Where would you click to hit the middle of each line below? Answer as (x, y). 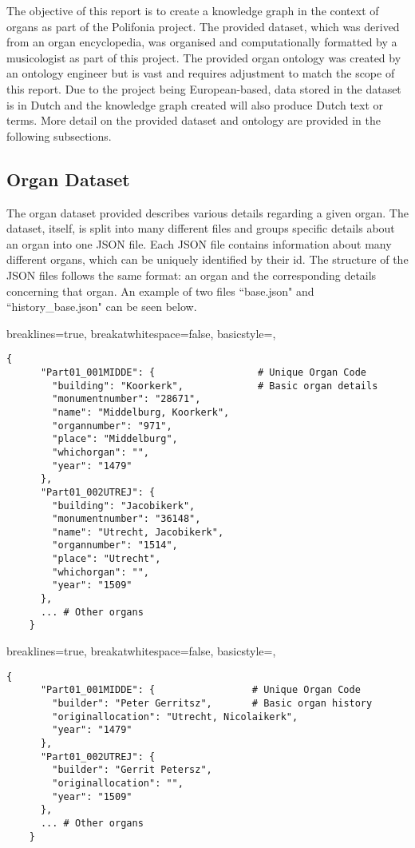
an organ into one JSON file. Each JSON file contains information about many (199, 243)
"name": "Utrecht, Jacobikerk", (138, 532)
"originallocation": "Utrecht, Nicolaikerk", (175, 717)
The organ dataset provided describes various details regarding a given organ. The (207, 212)
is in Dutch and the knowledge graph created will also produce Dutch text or (195, 104)
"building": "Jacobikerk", (124, 506)
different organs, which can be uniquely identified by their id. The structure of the (207, 259)
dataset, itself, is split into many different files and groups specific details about (201, 228)
